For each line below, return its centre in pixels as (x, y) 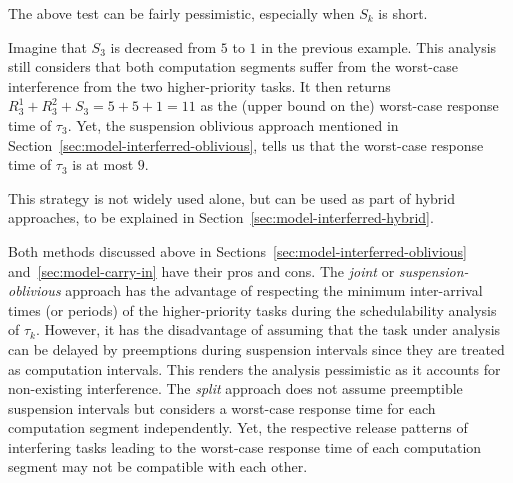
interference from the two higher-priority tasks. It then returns (199, 85)
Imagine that (47, 46)
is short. (403, 13)
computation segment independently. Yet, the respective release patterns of (238, 427)
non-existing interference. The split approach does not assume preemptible (235, 388)
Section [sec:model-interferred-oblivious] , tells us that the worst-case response (246, 144)
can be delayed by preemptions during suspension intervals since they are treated (256, 348)
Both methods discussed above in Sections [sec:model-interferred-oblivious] (237, 250)
